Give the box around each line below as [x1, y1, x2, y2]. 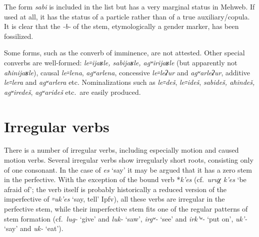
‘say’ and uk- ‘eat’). [4, 223, 63, 234]
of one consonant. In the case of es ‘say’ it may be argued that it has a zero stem [4, 164, 252, 175]
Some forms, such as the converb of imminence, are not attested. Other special [4, 47, 245, 58]
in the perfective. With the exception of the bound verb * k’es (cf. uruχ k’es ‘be [4, 174, 246, 185]
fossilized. [4, 30, 33, 41]
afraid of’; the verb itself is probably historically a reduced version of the [4, 184, 227, 194]
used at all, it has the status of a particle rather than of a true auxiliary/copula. [4, 11, 250, 21]
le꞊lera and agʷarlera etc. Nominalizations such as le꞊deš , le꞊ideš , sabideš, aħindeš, [4, 77, 255, 87]
